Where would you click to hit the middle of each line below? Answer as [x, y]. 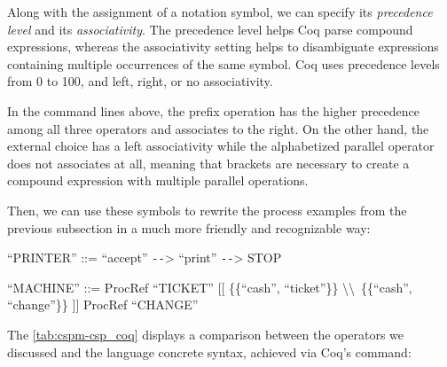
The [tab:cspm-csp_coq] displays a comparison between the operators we [205, 334]
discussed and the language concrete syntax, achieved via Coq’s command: [209, 351]
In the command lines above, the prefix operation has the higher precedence [214, 110]
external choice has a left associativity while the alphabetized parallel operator [221, 146]
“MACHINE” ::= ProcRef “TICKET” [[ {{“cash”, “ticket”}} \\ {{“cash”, [210, 287]
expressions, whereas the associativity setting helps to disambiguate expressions [223, 47]
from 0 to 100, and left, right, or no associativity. [140, 81]
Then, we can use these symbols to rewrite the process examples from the [207, 210]
